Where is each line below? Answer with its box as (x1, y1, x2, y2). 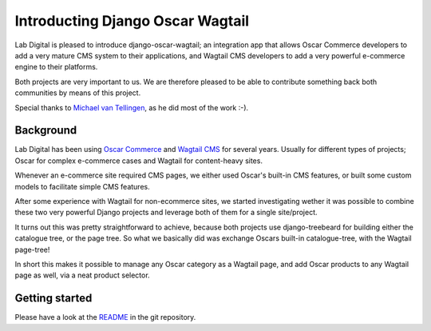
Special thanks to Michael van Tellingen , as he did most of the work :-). (14, 102, 249, 112)
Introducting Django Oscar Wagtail (14, 12, 250, 30)
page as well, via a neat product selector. (14, 270, 151, 280)
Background (14, 124, 77, 138)
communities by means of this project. (14, 88, 141, 98)
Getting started (14, 292, 93, 305)
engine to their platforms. (14, 62, 98, 72)
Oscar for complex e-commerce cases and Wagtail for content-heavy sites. (14, 156, 263, 165)
